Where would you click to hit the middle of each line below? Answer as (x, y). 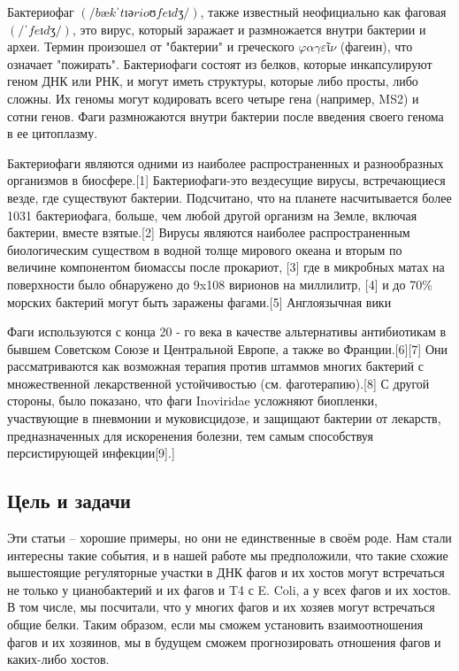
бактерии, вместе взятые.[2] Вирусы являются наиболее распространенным (209, 232)
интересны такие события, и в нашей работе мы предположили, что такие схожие (228, 555)
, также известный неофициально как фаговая (323, 12)
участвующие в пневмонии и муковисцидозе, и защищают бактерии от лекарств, (224, 418)
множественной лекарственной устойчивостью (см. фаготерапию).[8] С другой (218, 383)
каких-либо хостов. (58, 659)
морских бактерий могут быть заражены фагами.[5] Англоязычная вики (199, 301)
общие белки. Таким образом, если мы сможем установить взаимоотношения (215, 625)
